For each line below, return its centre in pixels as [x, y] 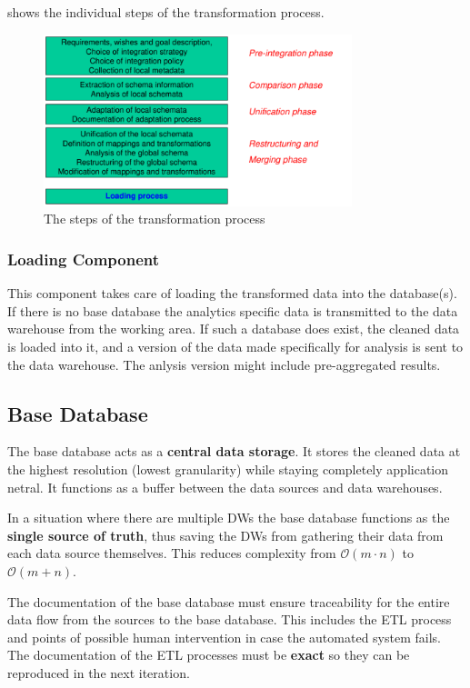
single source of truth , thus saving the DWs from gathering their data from [225, 535]
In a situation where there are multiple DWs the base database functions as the [229, 518]
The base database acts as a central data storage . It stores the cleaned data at [234, 451]
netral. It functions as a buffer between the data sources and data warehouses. [225, 487]
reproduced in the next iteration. [99, 672]
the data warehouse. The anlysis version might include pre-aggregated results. [224, 364]
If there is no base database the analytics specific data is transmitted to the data [233, 310]
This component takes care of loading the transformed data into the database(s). [232, 293]
